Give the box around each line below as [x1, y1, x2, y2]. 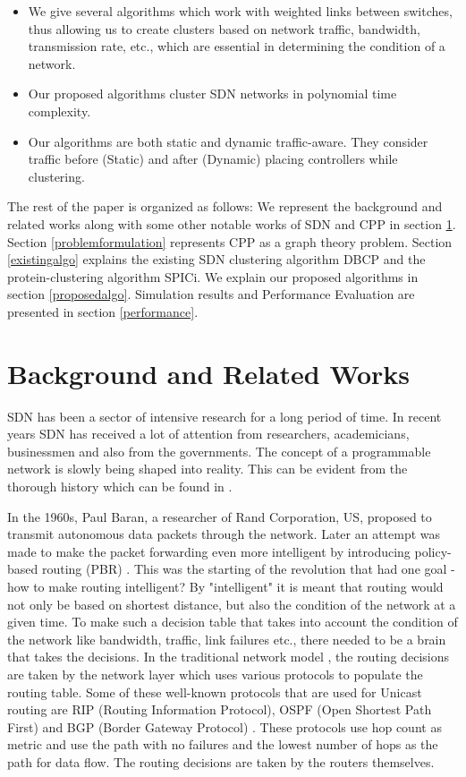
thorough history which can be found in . [7, 477, 233, 495]
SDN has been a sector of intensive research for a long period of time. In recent [7, 406, 442, 425]
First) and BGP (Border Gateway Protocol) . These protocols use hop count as [7, 717, 442, 736]
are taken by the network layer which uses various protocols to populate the [7, 664, 423, 683]
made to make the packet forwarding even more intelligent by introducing [7, 542, 411, 560]
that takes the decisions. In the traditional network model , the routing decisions [7, 647, 450, 666]
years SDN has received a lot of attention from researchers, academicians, [7, 424, 410, 443]
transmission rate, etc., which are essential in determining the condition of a [28, 37, 445, 55]
